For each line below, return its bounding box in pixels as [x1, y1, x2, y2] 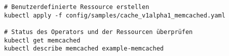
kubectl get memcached [4, 36, 81, 44]
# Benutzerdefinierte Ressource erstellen [4, 3, 149, 10]
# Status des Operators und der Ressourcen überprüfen [4, 28, 193, 35]
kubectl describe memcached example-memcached [4, 45, 164, 52]
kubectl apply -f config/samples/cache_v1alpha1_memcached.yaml [4, 11, 225, 19]
